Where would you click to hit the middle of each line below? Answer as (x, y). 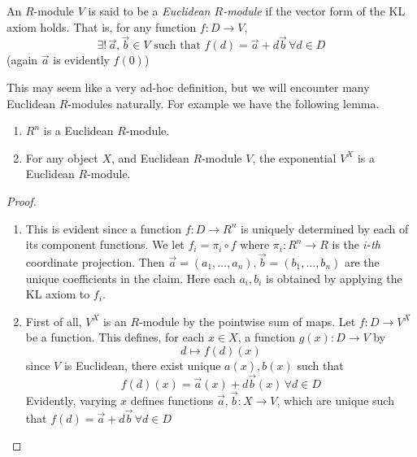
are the (362, 261)
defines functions (172, 400)
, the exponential (294, 157)
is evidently (81, 60)
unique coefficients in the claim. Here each (130, 278)
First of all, (54, 321)
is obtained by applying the (334, 278)
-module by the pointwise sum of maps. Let (248, 321)
